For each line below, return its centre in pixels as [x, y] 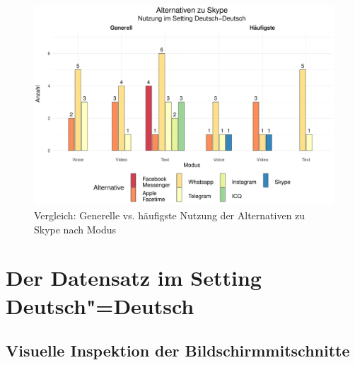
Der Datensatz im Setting [134, 278]
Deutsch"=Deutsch [100, 305]
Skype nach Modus [75, 229]
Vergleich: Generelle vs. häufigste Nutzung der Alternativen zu [170, 215]
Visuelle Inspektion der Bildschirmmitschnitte [178, 350]
